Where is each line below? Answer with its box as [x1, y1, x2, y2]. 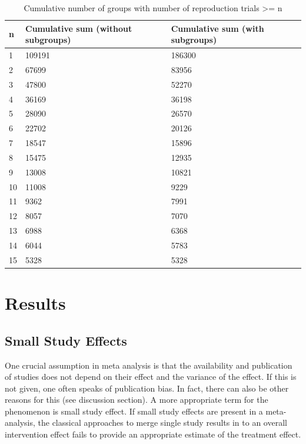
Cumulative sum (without [25, 22, 132, 34]
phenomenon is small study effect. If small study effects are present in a [5, 405, 263, 417]
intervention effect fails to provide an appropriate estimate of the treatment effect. [5, 428, 301, 440]
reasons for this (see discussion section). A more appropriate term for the [5, 393, 268, 406]
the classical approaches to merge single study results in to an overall [38, 416, 287, 429]
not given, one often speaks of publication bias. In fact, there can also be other [5, 382, 289, 394]
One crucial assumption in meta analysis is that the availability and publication [5, 359, 292, 371]
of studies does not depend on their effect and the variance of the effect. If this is [5, 370, 297, 383]
